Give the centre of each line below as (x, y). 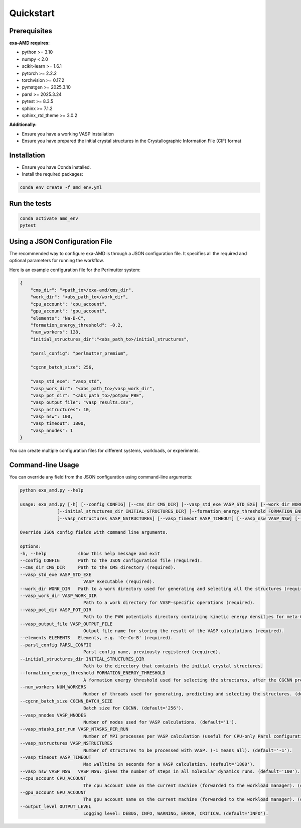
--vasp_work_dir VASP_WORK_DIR (58, 596)
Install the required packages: (53, 174)
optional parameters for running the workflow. (57, 261)
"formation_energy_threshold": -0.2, (77, 325)
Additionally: (23, 125)
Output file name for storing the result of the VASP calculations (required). (184, 631)
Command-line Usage (44, 465)
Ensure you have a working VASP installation (68, 134)
